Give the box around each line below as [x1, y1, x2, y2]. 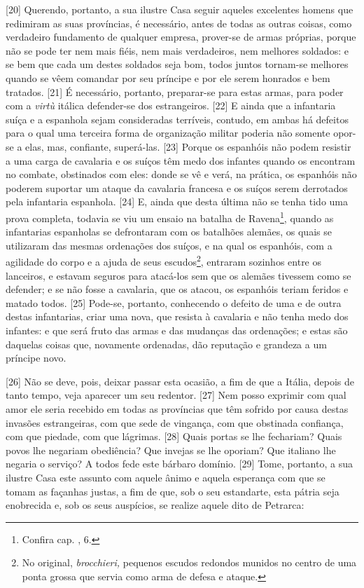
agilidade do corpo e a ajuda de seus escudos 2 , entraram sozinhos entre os [6, 252, 322, 268]
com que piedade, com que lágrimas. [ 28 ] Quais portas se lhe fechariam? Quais [6, 429, 342, 444]
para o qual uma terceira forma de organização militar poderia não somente [6, 125, 330, 140]
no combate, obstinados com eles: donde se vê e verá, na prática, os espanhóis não [6, 167, 357, 182]
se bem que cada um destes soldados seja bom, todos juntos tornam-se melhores [6, 57, 349, 71]
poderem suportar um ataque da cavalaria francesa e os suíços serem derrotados [6, 180, 348, 195]
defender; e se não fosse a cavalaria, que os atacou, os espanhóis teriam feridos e [6, 282, 349, 296]
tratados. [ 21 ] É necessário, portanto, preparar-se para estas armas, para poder [6, 84, 344, 99]
